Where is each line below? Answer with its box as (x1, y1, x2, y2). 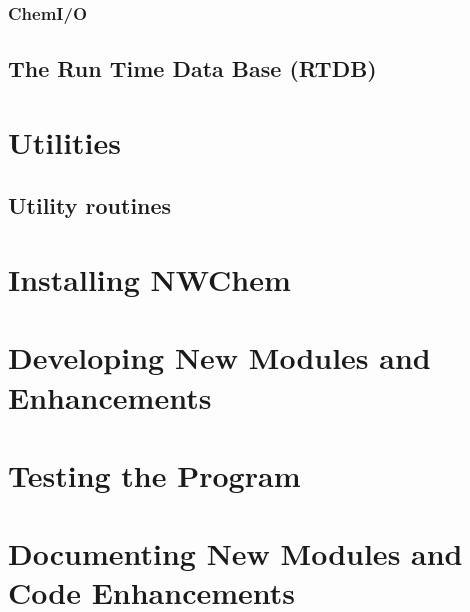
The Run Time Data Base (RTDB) (8, 53, 377, 84)
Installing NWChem (8, 258, 291, 299)
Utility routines (8, 190, 172, 221)
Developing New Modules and (8, 337, 431, 378)
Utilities (8, 121, 122, 162)
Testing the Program (8, 454, 301, 495)
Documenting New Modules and (8, 533, 463, 574)
